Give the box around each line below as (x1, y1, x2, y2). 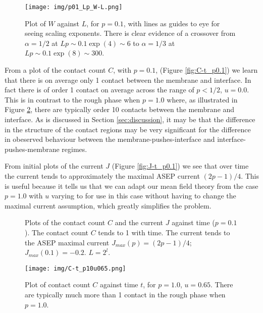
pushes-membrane (5, 143, 60, 154)
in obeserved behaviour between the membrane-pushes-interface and (5, 134, 215, 144)
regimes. (62, 143, 87, 154)
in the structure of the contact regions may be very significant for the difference (5, 124, 251, 134)
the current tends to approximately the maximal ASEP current (5, 170, 200, 181)
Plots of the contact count (25, 217, 106, 228)
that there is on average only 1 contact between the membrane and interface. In (5, 74, 251, 85)
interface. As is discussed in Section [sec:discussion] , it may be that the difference (5, 114, 255, 124)
